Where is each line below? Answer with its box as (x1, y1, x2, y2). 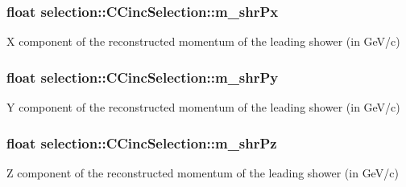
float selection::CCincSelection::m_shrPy (6, 67, 279, 87)
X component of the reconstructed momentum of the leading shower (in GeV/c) (6, 33, 400, 50)
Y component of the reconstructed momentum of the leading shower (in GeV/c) (6, 99, 400, 116)
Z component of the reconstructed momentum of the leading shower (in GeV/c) (6, 164, 399, 181)
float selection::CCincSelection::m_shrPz (6, 132, 277, 152)
